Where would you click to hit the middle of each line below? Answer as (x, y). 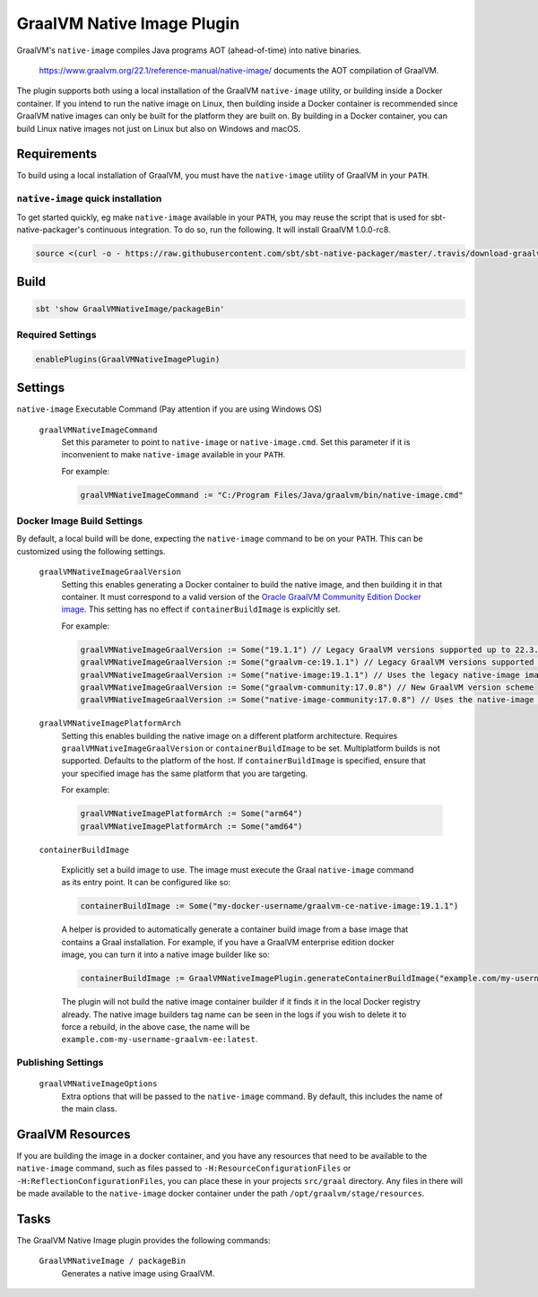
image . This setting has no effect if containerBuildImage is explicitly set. (201, 609)
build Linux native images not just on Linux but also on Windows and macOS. (159, 128)
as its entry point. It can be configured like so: (146, 883)
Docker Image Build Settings (80, 521)
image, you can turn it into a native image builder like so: (165, 954)
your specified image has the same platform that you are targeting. (185, 773)
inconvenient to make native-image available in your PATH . (174, 455)
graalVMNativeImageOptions (98, 1084)
